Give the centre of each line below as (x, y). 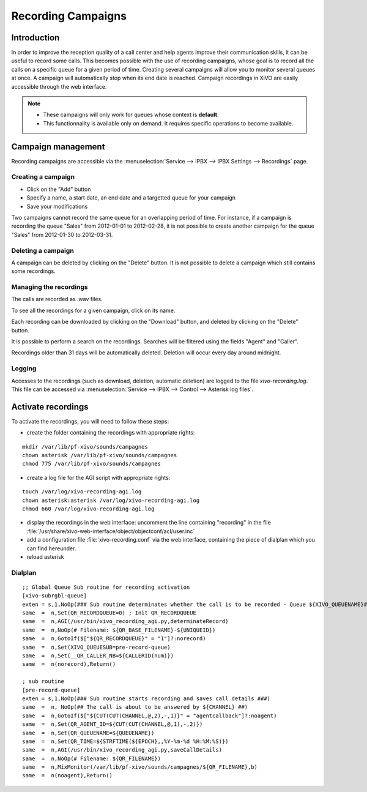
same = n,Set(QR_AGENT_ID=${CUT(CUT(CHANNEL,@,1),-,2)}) (113, 724)
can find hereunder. (51, 548)
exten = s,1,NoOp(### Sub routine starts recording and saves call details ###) (146, 698)
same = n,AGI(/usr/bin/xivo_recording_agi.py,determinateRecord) (125, 622)
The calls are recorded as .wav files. (57, 299)
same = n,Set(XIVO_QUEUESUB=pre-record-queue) (96, 647)
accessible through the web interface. (59, 86)
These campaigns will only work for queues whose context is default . (131, 115)
